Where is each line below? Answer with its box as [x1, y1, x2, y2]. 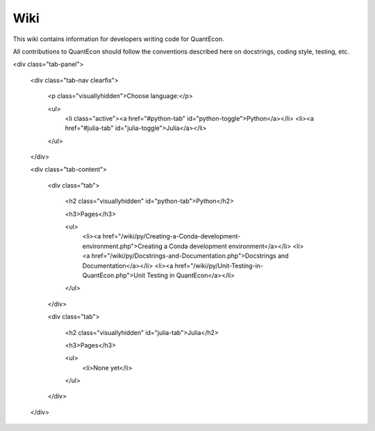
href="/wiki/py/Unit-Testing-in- [174, 261, 264, 270]
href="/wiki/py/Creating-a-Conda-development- [102, 232, 241, 241]
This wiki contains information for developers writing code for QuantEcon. [12, 35, 225, 43]
